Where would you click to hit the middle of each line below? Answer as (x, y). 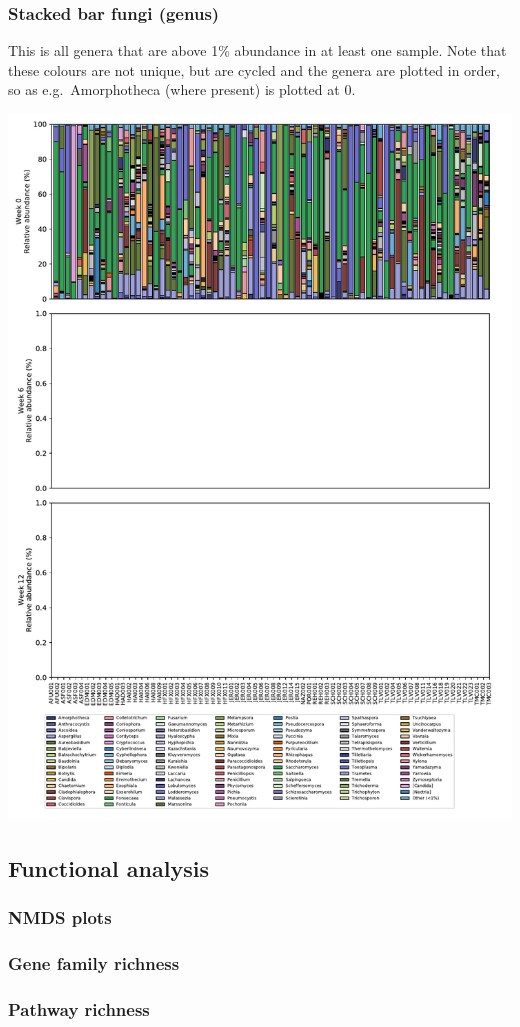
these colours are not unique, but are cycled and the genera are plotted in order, (254, 69)
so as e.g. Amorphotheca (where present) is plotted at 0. (182, 89)
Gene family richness (94, 963)
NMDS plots (60, 917)
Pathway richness (79, 1008)
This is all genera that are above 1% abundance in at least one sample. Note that (257, 50)
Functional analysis (108, 867)
